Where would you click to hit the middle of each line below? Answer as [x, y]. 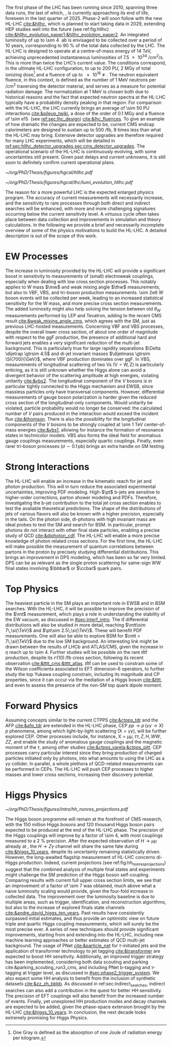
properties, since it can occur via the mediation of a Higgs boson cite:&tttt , [84, 680]
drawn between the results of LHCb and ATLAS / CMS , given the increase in [84, 647]
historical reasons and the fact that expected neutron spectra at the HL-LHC [85, 97]
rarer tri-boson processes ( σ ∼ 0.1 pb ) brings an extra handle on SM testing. [85, 446]
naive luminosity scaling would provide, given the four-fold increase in [79, 891]
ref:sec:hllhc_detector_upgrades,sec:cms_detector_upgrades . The [75, 146]
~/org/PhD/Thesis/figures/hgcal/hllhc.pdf [49, 172]
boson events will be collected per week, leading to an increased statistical [84, 298]
